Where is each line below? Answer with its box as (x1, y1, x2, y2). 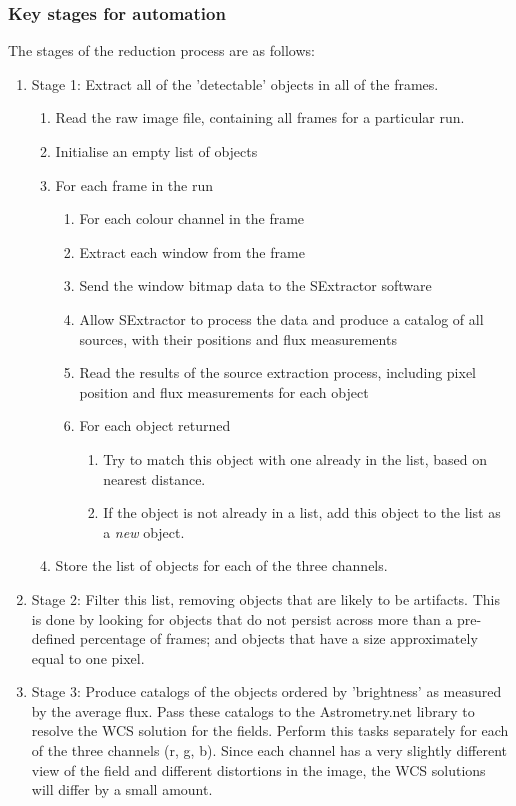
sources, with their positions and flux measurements (79, 328, 397, 349)
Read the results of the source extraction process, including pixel (79, 362, 477, 383)
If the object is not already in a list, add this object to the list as (103, 502, 501, 523)
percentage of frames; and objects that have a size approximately (80, 628, 478, 649)
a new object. (103, 521, 185, 542)
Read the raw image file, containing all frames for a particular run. (55, 107, 465, 128)
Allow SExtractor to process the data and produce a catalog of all (79, 308, 484, 329)
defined (31, 628, 76, 649)
